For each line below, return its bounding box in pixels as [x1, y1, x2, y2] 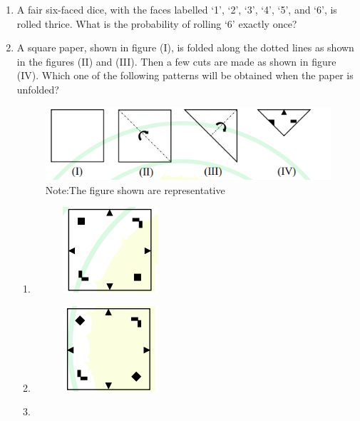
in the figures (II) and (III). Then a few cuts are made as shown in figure [16, 54, 336, 69]
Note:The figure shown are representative [45, 182, 225, 197]
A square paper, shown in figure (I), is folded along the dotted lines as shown [16, 40, 354, 55]
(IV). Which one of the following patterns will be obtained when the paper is [16, 68, 354, 83]
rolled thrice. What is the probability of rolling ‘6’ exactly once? [16, 16, 297, 31]
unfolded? [16, 81, 59, 96]
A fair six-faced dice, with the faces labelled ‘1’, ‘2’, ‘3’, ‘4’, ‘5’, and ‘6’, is [16, 2, 337, 16]
